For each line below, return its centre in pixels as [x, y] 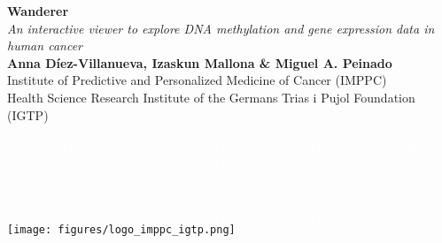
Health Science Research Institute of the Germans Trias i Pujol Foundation [211, 97]
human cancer [45, 46]
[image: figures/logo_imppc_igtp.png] [121, 230]
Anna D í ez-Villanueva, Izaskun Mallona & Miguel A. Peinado [200, 62]
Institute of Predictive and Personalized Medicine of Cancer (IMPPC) [197, 80]
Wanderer [38, 11]
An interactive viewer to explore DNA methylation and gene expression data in [221, 28]
